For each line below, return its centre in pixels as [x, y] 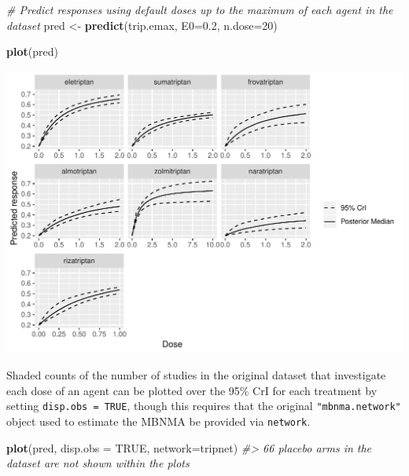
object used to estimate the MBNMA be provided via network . [158, 421]
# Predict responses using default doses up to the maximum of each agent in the [200, 9]
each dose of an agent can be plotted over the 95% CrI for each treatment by [192, 390]
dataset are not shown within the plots [98, 463]
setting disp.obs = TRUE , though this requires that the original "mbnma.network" [204, 406]
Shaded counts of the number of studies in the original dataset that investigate [196, 375]
